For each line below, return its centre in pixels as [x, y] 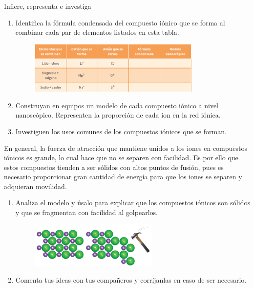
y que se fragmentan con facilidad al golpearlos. [86, 212]
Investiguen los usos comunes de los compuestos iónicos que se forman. [121, 131]
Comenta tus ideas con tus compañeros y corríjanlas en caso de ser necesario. [131, 279]
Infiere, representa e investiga [48, 6]
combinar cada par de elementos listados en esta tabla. [97, 32]
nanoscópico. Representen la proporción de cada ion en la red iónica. [118, 115]
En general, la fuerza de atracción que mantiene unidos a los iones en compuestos [126, 148]
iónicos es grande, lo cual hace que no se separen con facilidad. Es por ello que [121, 157]
